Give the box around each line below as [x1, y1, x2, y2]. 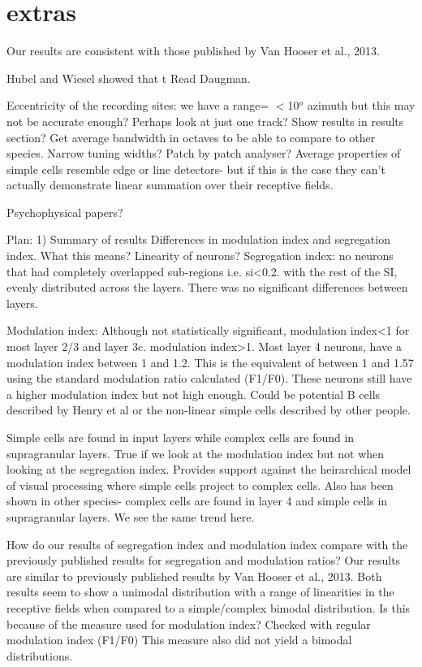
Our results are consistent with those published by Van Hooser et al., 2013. [6, 42, 380, 59]
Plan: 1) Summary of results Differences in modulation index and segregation [6, 231, 390, 248]
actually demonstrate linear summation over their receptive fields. [6, 176, 334, 193]
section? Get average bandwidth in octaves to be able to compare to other [6, 128, 376, 145]
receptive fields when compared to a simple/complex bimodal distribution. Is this [6, 599, 411, 616]
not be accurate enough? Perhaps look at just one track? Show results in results [6, 112, 404, 129]
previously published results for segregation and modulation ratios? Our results [6, 552, 401, 569]
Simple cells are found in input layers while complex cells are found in [6, 429, 355, 445]
